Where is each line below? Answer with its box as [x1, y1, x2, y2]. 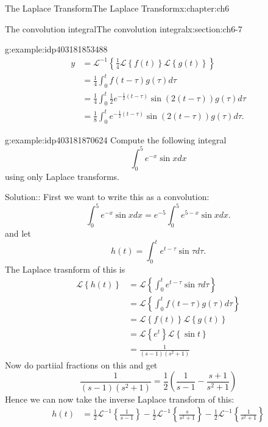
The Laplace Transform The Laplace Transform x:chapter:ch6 [5, 2, 230, 14]
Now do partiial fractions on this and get [5, 358, 158, 371]
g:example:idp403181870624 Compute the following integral [5, 133, 227, 146]
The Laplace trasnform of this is [5, 263, 125, 276]
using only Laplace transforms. [5, 170, 119, 182]
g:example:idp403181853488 [5, 43, 108, 56]
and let [5, 227, 31, 240]
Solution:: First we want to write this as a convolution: [5, 190, 210, 203]
